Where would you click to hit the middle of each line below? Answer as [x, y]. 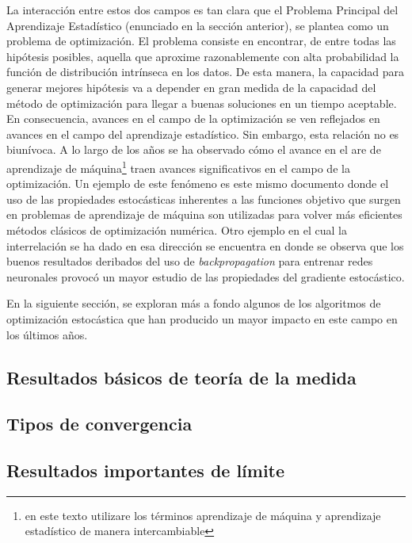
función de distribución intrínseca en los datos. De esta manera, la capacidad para [206, 72]
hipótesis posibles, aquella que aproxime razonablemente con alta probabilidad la [203, 56]
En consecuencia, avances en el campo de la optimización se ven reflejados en [193, 119]
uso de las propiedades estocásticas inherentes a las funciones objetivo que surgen [204, 199]
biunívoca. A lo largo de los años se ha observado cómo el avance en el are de [194, 149]
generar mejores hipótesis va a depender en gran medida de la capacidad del [191, 87]
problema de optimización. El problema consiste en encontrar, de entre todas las [201, 41]
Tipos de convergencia [99, 424]
